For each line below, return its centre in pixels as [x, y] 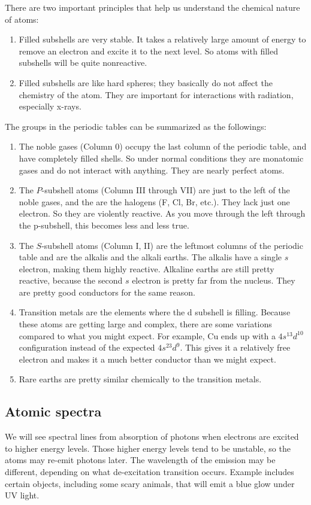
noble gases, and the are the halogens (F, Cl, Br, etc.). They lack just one [154, 201]
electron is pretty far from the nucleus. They [214, 280]
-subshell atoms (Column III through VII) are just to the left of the [166, 190]
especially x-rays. [50, 106]
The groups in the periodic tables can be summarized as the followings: [136, 126]
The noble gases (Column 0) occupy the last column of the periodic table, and [163, 146]
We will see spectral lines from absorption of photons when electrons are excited [152, 436]
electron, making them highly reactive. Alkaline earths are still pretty [147, 268]
